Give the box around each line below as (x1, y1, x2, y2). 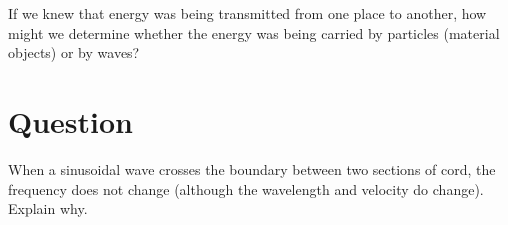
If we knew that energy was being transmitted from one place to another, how (8, 3, 487, 23)
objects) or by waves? (8, 42, 140, 63)
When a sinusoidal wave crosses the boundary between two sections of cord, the (8, 158, 496, 179)
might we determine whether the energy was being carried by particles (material (8, 22, 500, 43)
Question (8, 100, 133, 141)
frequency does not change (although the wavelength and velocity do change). (8, 178, 484, 199)
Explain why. (8, 198, 88, 219)
